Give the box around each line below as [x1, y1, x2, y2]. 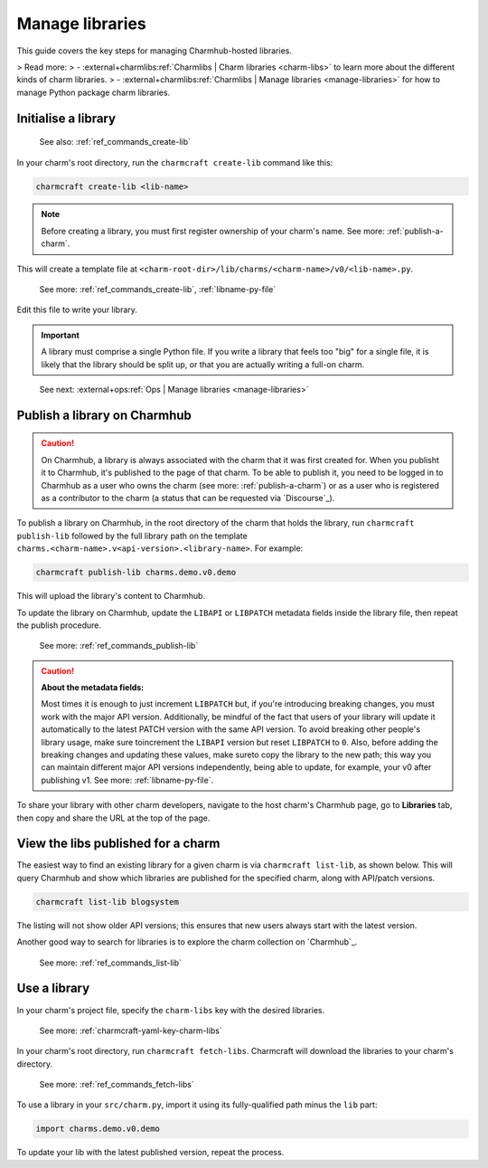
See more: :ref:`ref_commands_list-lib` [39, 957, 183, 968]
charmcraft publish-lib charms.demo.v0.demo [35, 567, 237, 578]
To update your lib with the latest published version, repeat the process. [16, 1147, 285, 1158]
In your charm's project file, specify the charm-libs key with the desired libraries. [16, 1004, 325, 1015]
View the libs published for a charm [16, 836, 221, 851]
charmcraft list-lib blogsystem [35, 897, 180, 907]
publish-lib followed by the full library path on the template [16, 530, 248, 541]
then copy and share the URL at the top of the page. [16, 812, 211, 823]
